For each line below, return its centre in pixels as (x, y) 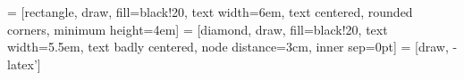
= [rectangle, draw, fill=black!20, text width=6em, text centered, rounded (210, 12)
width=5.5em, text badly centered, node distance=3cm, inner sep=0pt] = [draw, (228, 47)
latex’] (24, 64)
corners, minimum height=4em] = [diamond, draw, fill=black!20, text (198, 29)
